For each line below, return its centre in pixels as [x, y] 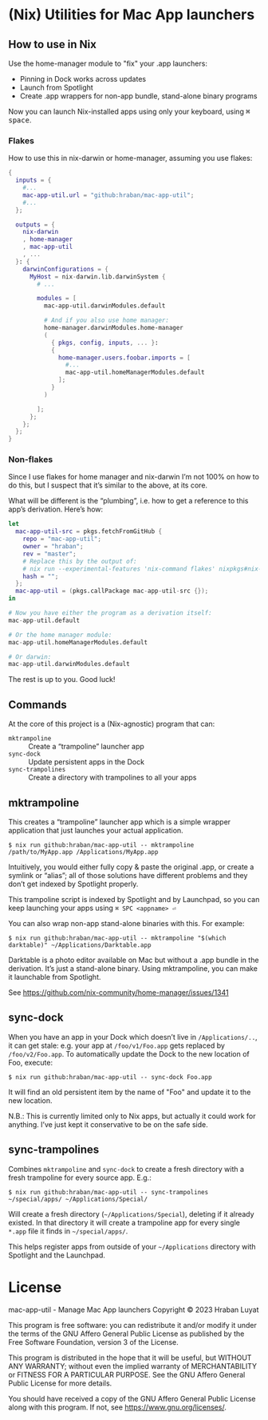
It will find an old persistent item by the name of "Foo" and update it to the [130, 1092]
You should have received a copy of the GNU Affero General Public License [132, 1398]
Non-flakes [31, 459]
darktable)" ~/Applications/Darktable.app [80, 945]
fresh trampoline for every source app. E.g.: [80, 1177]
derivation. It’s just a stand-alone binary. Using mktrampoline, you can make [133, 968]
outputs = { [35, 225]
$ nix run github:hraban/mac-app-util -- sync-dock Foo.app [110, 1077]
